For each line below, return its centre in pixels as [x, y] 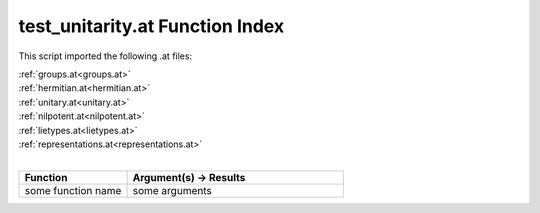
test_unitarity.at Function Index [151, 26]
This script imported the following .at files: [105, 56]
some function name [73, 190]
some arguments [172, 190]
